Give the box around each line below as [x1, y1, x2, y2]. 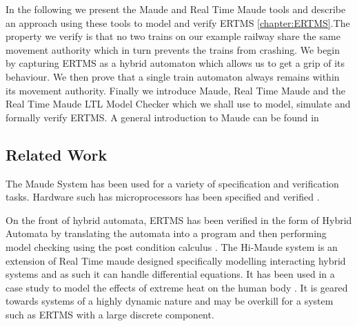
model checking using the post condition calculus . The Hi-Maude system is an [6, 239, 338, 254]
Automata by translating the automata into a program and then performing [6, 226, 327, 241]
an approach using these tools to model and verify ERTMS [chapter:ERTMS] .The [6, 15, 350, 30]
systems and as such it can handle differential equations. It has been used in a [6, 267, 335, 281]
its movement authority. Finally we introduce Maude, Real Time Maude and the [6, 83, 345, 97]
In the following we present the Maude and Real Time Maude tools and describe [6, 2, 346, 16]
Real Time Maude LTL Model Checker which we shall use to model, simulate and [6, 96, 351, 111]
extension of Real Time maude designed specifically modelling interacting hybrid [6, 253, 346, 267]
